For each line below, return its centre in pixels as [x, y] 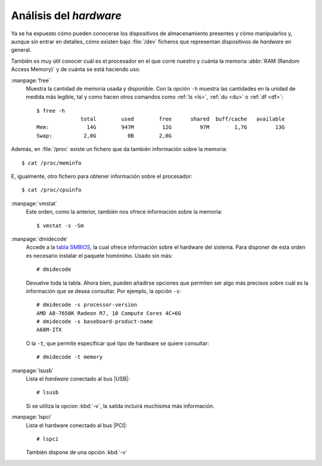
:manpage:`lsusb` [32, 371]
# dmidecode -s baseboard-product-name [95, 322]
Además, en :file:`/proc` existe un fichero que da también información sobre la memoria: [119, 149]
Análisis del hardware [66, 16]
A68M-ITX [49, 330]
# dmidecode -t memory [70, 357]
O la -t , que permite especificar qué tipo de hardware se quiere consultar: [117, 343]
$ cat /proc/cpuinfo [52, 190]
